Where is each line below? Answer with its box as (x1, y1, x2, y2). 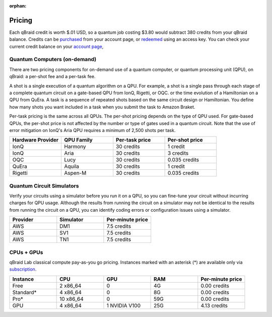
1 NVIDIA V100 (106, 302, 141, 309)
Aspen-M (64, 169, 87, 176)
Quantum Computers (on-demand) (9, 56, 97, 63)
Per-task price (116, 137, 151, 144)
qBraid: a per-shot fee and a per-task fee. (9, 74, 96, 80)
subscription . (9, 266, 37, 272)
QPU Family (64, 137, 93, 144)
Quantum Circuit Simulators (9, 182, 79, 189)
